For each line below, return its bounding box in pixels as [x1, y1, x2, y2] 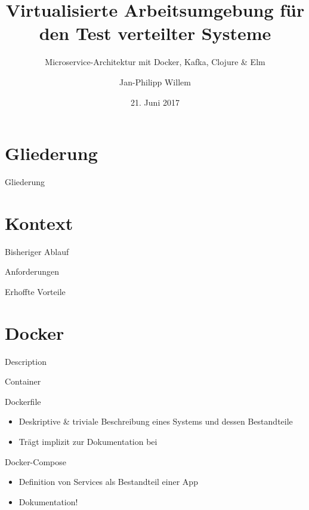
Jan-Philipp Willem [119, 75, 191, 88]
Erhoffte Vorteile [5, 285, 66, 297]
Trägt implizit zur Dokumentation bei [18, 435, 157, 448]
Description [5, 355, 47, 367]
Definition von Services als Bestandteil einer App [18, 475, 198, 488]
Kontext [5, 210, 73, 235]
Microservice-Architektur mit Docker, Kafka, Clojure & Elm [45, 56, 265, 68]
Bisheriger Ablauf [5, 245, 69, 257]
